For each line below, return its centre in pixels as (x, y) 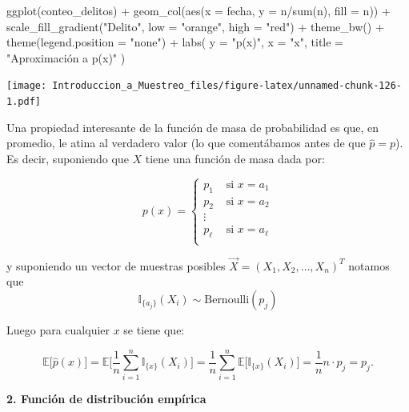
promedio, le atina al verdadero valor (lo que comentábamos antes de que (186, 143)
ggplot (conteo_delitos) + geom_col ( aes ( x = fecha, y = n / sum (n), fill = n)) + (198, 10)
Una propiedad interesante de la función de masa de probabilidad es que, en (193, 127)
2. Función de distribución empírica (106, 398)
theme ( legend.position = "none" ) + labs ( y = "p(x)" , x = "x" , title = (175, 42)
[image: (27, 86)
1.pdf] (24, 102)
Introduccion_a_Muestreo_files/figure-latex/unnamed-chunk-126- (227, 86)
